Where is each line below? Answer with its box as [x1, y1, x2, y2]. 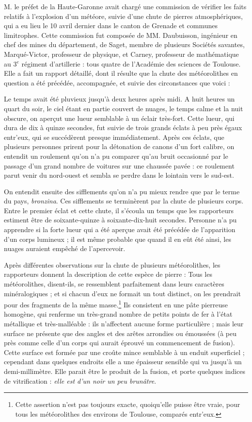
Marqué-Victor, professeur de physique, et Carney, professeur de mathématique [4, 49, 239, 59]
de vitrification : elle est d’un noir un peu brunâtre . [4, 375, 157, 386]
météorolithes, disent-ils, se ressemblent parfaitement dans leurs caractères [4, 279, 224, 289]
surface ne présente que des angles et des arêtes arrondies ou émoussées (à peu [4, 328, 236, 338]
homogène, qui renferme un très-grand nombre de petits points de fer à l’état [4, 309, 233, 319]
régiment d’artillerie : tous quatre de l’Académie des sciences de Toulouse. [21, 58, 241, 68]
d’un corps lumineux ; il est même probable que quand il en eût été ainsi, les [4, 234, 231, 244]
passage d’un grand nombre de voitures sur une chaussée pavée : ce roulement [4, 160, 235, 170]
